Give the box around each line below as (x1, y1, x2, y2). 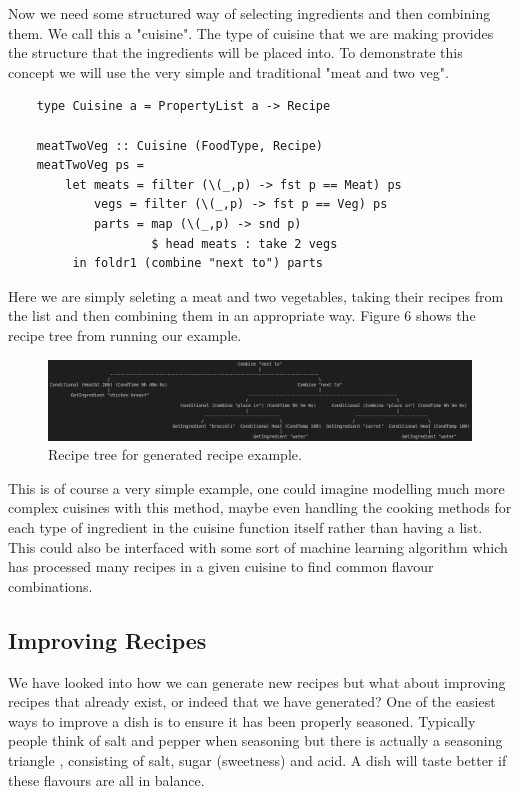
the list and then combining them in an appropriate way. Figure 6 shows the (8, 305, 476, 326)
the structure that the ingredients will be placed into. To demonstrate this (8, 42, 463, 63)
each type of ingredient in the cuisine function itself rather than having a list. (8, 517, 483, 538)
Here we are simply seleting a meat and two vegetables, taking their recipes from (8, 285, 504, 306)
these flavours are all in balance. (8, 769, 205, 790)
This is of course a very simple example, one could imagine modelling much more (8, 477, 505, 498)
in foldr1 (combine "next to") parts (72, 256, 323, 271)
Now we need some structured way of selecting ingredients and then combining (8, 3, 491, 23)
